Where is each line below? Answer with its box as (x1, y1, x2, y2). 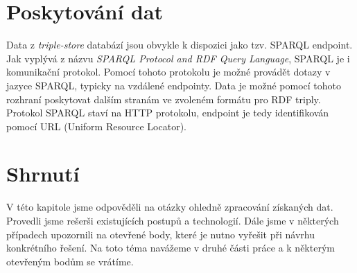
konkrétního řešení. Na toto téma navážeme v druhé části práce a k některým (6, 240, 335, 255)
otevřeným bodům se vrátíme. (6, 254, 134, 268)
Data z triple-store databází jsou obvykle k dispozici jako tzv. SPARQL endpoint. (6, 37, 353, 52)
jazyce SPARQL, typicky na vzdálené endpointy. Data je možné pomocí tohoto (6, 78, 342, 92)
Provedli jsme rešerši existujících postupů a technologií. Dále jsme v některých (6, 213, 339, 227)
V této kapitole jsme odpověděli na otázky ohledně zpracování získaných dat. (6, 200, 333, 214)
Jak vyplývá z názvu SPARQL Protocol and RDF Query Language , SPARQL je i (6, 51, 350, 65)
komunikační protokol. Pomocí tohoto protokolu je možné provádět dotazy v (6, 64, 331, 79)
